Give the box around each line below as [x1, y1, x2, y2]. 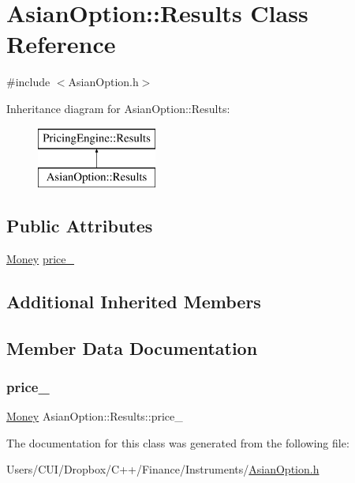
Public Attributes [6, 213, 153, 238]
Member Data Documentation [6, 335, 258, 360]
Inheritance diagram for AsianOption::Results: [6, 100, 230, 116]
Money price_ [6, 250, 75, 266]
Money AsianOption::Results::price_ [6, 408, 183, 425]
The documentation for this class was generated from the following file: [6, 434, 349, 451]
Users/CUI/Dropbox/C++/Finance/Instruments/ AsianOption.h [6, 461, 319, 477]
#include [6, 74, 50, 90]
